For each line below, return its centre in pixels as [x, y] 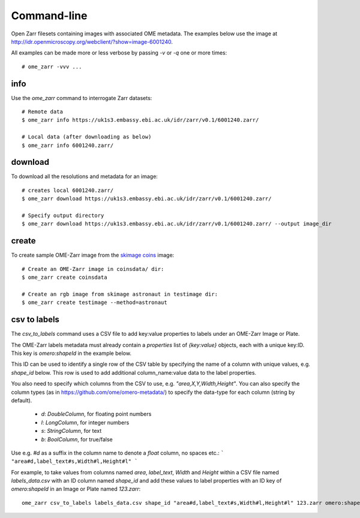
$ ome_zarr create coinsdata [64, 278]
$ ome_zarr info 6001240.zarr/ [68, 145]
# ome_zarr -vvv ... [52, 67]
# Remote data [42, 112]
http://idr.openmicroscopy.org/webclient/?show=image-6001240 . [92, 41]
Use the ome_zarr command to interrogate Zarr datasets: [82, 98]
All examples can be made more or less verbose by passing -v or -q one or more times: [119, 53]
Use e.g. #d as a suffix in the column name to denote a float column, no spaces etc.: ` [118, 453]
